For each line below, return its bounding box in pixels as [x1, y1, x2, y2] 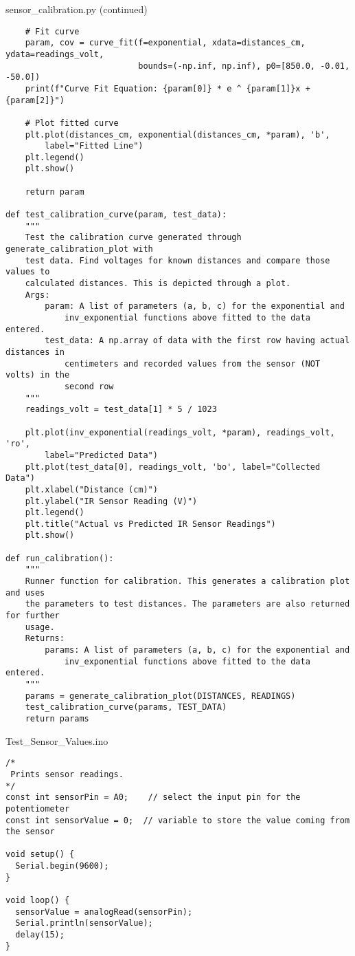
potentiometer [5, 803, 70, 814]
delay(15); [15, 930, 65, 940]
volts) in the [5, 370, 70, 380]
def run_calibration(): [5, 553, 114, 563]
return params [25, 713, 89, 724]
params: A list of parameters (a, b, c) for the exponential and [45, 645, 350, 655]
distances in [5, 347, 65, 357]
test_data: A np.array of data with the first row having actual [45, 336, 350, 346]
